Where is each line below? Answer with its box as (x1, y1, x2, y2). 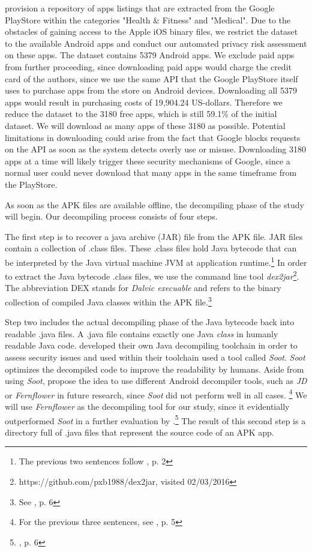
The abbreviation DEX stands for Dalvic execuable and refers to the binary (5, 281, 281, 294)
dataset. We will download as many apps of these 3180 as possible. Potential (5, 119, 286, 131)
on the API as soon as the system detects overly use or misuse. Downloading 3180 (5, 143, 306, 155)
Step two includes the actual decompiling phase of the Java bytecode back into (5, 316, 295, 328)
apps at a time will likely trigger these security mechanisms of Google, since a (5, 154, 290, 167)
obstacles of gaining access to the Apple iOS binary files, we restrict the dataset (5, 25, 298, 38)
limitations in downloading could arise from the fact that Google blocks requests (5, 131, 301, 143)
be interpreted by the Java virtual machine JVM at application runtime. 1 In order (5, 254, 307, 268)
